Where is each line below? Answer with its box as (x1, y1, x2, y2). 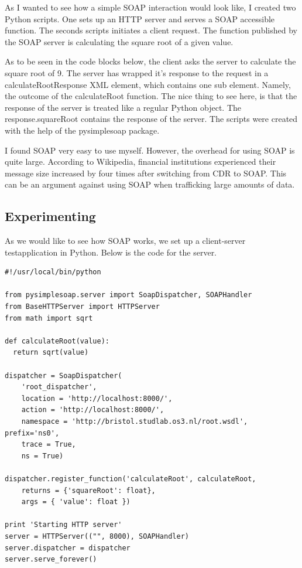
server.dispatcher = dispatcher (5, 543, 131, 552)
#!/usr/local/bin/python (5, 268, 101, 277)
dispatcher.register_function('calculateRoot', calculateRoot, (5, 474, 256, 483)
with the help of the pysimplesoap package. (5, 124, 160, 136)
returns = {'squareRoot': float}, (21, 486, 156, 495)
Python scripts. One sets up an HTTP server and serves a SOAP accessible (5, 12, 275, 25)
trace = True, (21, 440, 76, 449)
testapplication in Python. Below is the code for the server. (5, 246, 217, 258)
